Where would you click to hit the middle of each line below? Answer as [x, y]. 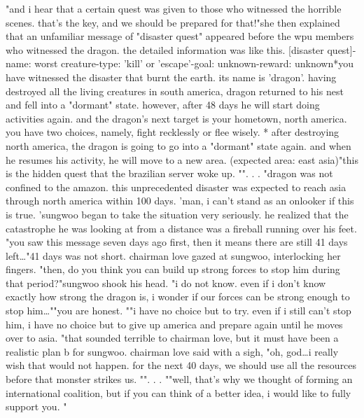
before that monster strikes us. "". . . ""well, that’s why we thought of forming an [179, 379]
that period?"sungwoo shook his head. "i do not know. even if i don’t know [166, 283]
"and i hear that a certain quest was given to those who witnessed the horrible [174, 8]
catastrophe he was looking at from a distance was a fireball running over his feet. [181, 228]
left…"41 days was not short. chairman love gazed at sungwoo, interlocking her [173, 255]
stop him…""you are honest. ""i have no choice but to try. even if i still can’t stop [178, 311]
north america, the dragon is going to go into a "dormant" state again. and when [178, 145]
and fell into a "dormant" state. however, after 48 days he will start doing [163, 105]
